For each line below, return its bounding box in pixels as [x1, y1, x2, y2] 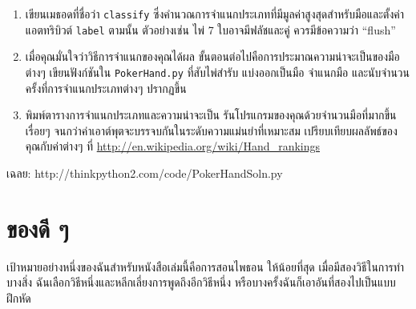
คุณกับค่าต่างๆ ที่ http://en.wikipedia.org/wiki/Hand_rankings [25, 138, 321, 154]
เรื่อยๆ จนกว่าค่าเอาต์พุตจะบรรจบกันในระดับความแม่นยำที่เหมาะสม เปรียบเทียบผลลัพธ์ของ [25, 122, 398, 138]
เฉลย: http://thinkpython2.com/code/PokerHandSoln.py [6, 164, 283, 181]
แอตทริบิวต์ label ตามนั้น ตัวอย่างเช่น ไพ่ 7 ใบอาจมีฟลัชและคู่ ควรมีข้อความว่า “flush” [25, 21, 396, 38]
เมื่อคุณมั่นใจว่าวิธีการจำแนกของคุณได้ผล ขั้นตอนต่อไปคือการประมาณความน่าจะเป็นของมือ [25, 48, 400, 65]
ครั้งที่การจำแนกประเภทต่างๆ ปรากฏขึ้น [25, 79, 187, 96]
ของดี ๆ [6, 211, 69, 244]
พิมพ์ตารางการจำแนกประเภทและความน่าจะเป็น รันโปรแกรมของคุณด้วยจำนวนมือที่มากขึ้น [25, 106, 397, 123]
